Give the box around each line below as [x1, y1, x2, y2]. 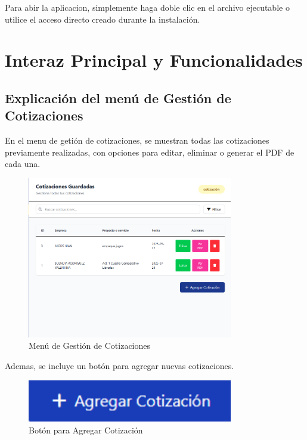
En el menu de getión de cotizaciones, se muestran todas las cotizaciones [5, 134, 269, 147]
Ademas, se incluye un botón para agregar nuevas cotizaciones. [5, 359, 234, 371]
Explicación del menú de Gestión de [5, 88, 231, 107]
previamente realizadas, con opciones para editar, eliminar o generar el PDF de [5, 145, 294, 158]
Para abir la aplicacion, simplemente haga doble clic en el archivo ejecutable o [5, 1, 290, 13]
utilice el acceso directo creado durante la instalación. [5, 13, 200, 25]
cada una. [5, 157, 41, 170]
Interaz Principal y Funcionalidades [5, 48, 303, 72]
